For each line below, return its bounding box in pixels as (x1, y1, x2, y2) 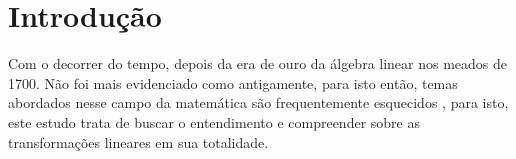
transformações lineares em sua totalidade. (8, 131, 269, 152)
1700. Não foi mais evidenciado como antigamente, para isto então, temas (8, 72, 458, 93)
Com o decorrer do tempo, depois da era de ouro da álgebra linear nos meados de (8, 53, 508, 74)
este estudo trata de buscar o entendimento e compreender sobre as (8, 111, 420, 132)
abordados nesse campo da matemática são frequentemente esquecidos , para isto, (8, 92, 509, 113)
